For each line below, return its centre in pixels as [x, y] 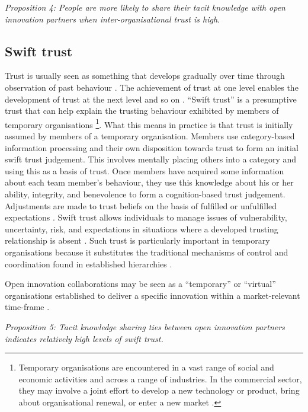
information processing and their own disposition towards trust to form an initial [152, 147]
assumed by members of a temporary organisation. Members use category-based [150, 136]
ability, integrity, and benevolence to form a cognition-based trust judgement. [145, 194]
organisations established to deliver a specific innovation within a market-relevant [153, 295]
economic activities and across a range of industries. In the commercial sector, [160, 379]
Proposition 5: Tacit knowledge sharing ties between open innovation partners [145, 326]
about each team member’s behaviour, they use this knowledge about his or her [149, 182]
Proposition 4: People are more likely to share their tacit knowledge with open [145, 7]
